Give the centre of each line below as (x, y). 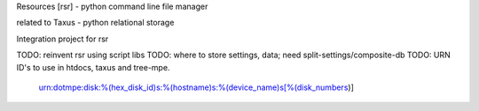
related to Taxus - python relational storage (95, 23)
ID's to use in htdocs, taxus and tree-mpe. (93, 67)
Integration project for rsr (63, 39)
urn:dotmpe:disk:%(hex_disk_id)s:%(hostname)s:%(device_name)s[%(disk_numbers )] (196, 87)
